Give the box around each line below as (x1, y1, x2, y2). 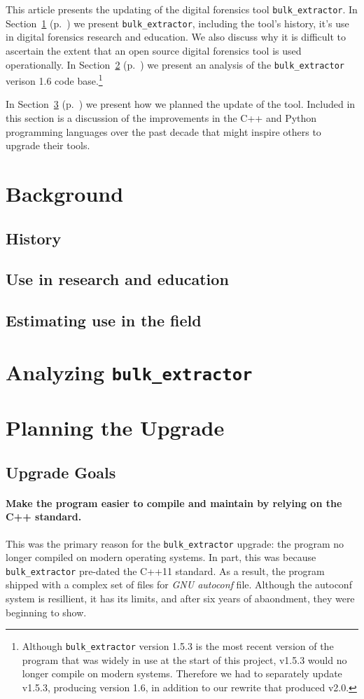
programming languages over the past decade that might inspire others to (6, 124, 321, 139)
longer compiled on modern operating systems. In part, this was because (6, 550, 316, 565)
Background (6, 179, 124, 207)
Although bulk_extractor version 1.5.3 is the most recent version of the (22, 639, 334, 653)
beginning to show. (6, 604, 87, 619)
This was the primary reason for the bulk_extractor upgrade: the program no (6, 536, 344, 551)
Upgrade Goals (6, 461, 116, 483)
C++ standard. (6, 509, 82, 524)
